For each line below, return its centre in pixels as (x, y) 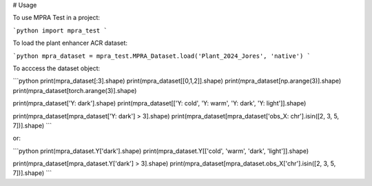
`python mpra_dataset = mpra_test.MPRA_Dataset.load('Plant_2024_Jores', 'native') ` (162, 56)
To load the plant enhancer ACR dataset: (70, 43)
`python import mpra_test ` (60, 30)
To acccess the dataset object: (56, 68)
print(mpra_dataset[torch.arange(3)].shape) (75, 90)
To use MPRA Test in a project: (56, 18)
